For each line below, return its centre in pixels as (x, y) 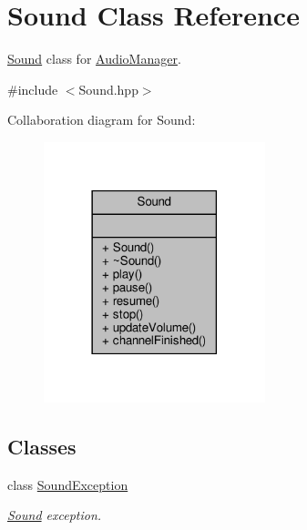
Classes (42, 446)
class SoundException (68, 484)
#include (33, 89)
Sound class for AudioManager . (94, 59)
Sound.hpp (108, 89)
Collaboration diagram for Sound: (102, 120)
